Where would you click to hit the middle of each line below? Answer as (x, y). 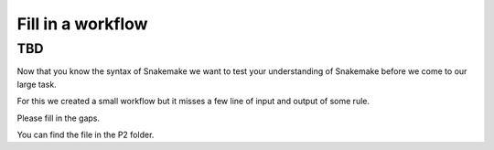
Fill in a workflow (82, 24)
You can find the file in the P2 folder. (86, 134)
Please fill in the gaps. (59, 118)
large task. (37, 84)
